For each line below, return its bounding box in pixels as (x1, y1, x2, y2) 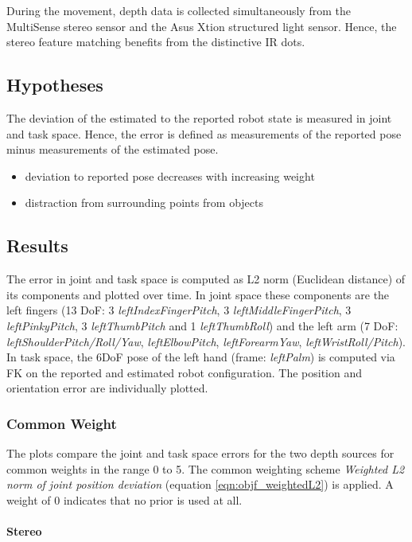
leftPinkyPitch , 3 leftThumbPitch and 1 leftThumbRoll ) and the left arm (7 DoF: (6, 317, 398, 333)
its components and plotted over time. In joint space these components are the (6, 286, 390, 302)
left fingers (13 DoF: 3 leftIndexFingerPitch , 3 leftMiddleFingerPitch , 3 (6, 302, 352, 318)
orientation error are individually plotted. (6, 380, 208, 396)
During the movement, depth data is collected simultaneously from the (6, 2, 351, 18)
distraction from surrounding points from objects (25, 194, 264, 211)
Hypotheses (6, 72, 103, 97)
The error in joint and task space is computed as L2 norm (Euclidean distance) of (6, 271, 406, 287)
